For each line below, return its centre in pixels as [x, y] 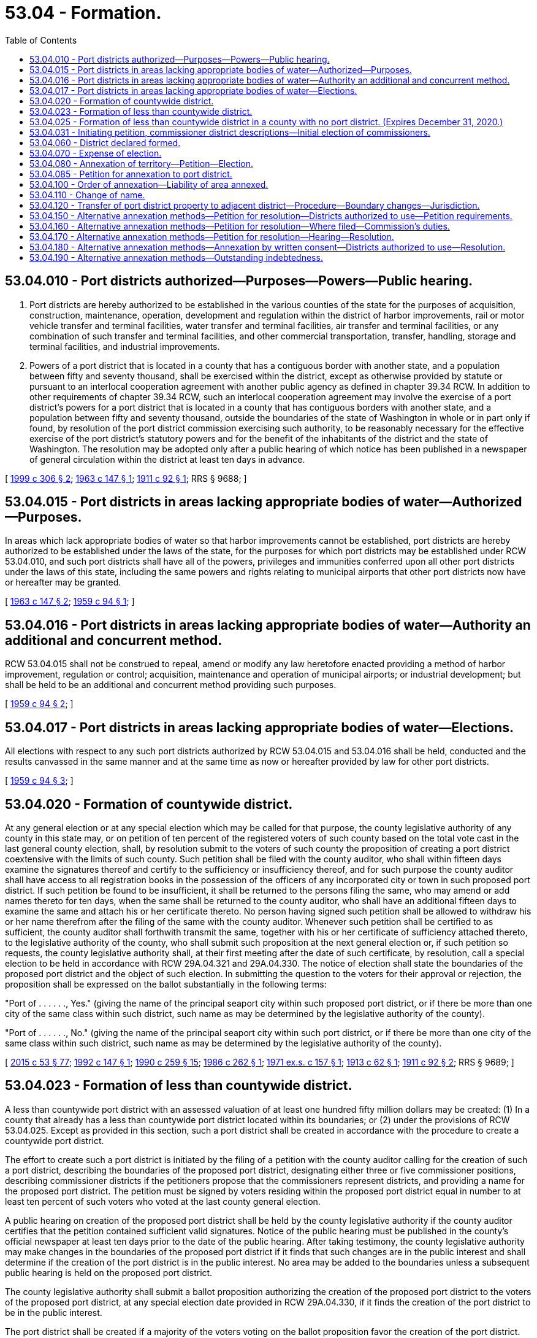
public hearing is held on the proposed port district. [109, 1272]
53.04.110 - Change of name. [87, 195]
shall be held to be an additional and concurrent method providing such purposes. [171, 685]
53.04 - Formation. [83, 13]
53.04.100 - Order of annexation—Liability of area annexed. [149, 184]
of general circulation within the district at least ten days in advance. [167, 459]
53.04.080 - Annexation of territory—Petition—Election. [142, 163]
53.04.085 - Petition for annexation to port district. [131, 174]
